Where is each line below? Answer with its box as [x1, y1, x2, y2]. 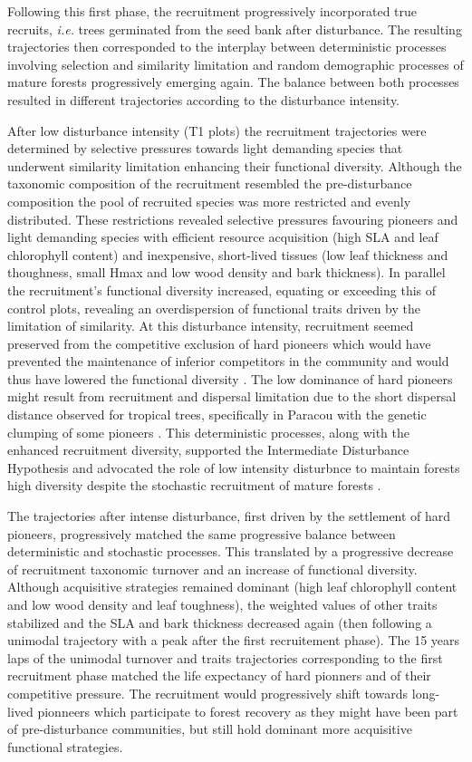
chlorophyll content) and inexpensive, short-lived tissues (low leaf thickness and [7, 245, 448, 264]
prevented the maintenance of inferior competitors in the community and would [7, 352, 449, 371]
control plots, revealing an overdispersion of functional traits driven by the [7, 298, 420, 317]
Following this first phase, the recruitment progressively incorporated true [7, 2, 418, 20]
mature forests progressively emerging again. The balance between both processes [7, 72, 459, 92]
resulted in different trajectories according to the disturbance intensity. [7, 90, 400, 109]
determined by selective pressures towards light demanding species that [7, 139, 403, 158]
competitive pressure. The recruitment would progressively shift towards [7, 683, 409, 702]
